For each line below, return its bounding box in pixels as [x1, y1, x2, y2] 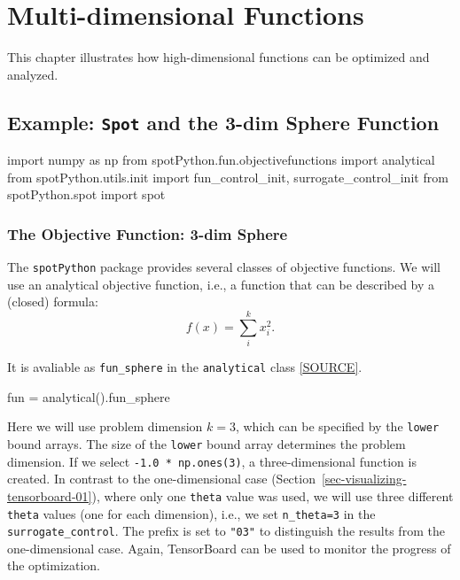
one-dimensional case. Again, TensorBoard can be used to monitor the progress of [7, 538, 451, 557]
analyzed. [7, 65, 58, 83]
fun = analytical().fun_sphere [7, 387, 170, 406]
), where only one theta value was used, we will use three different [91, 486, 454, 505]
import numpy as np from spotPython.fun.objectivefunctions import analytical [7, 151, 435, 169]
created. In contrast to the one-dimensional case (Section [7, 469, 316, 488]
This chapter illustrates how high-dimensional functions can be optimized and [7, 48, 430, 66]
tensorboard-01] [7, 486, 92, 505]
